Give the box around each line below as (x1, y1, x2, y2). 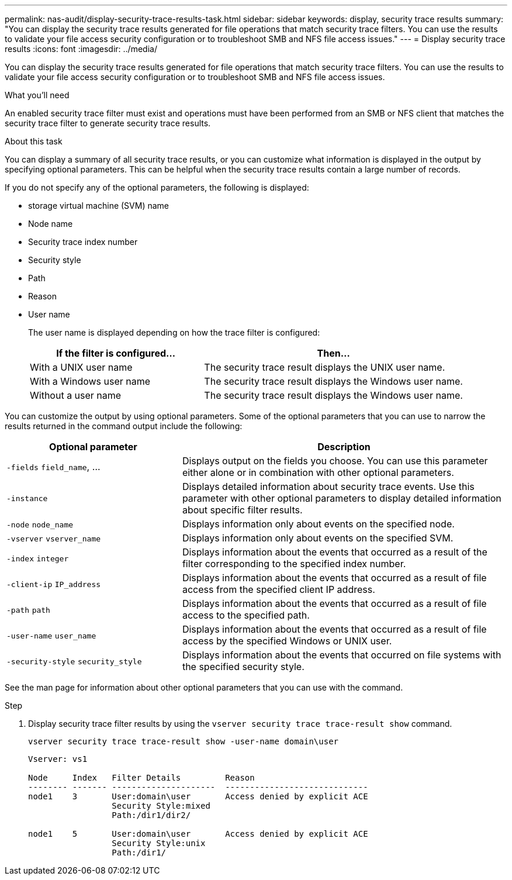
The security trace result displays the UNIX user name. (204, 361, 445, 373)
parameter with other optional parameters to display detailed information (182, 492, 501, 504)
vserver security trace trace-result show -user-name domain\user (28, 737, 339, 746)
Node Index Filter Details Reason (28, 773, 255, 782)
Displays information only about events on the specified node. (182, 518, 455, 530)
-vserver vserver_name (6, 534, 101, 543)
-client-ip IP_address (6, 580, 101, 589)
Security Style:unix (112, 838, 206, 848)
